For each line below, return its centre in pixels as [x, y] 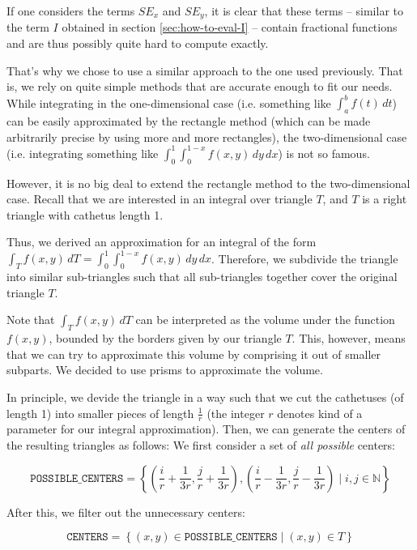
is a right [385, 199]
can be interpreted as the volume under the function [265, 320]
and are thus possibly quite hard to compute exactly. [138, 43]
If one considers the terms [71, 11]
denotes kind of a [320, 413]
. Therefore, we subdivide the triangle [304, 258]
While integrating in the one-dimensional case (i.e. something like [169, 102]
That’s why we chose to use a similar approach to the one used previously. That [205, 70]
